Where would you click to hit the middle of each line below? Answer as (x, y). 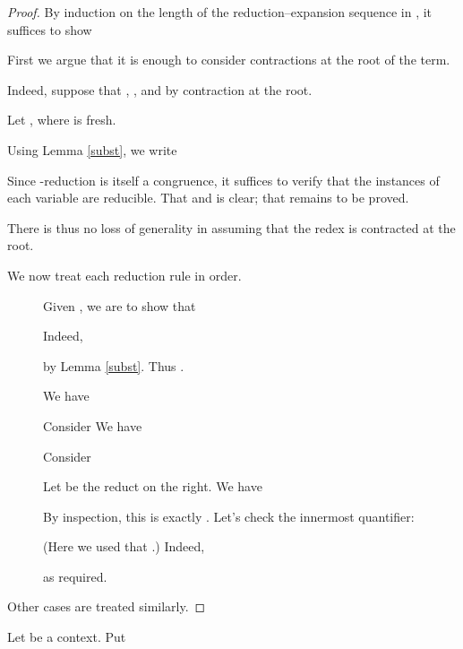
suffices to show (50, 29)
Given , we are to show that (120, 305)
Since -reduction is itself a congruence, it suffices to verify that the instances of (223, 180)
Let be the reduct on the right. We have (153, 486)
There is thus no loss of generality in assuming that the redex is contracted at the (231, 227)
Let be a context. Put (67, 637)
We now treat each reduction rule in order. (124, 275)
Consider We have (93, 425)
